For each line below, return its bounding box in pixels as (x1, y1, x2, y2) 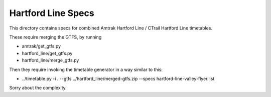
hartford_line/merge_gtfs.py (22, 57, 79, 63)
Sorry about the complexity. (9, 85, 67, 91)
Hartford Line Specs (9, 7, 95, 18)
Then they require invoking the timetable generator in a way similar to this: (9, 66, 163, 72)
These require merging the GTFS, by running (9, 34, 102, 40)
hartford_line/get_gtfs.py (22, 50, 73, 56)
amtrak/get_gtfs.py (22, 43, 61, 49)
